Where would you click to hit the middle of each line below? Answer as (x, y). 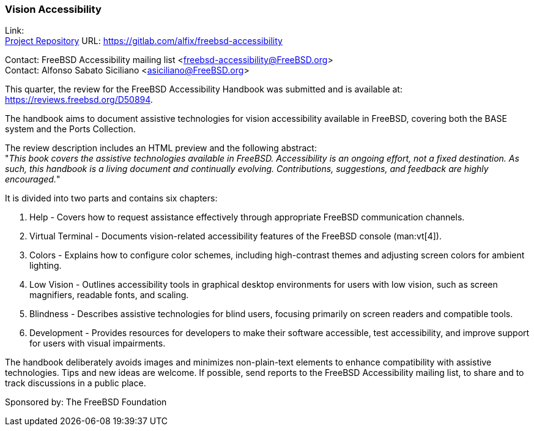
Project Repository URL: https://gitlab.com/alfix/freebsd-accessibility (144, 41)
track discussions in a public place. (76, 383)
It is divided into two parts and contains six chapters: (111, 198)
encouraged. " (33, 179)
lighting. (46, 266)
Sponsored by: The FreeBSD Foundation (86, 402)
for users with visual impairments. (98, 343)
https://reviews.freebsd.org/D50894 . (79, 100)
